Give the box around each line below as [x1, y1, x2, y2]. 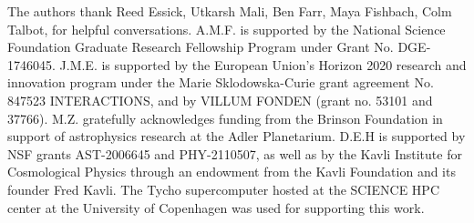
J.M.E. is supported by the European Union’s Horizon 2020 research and [59, 55, 467, 74]
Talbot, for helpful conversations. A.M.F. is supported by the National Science [7, 19, 446, 38]
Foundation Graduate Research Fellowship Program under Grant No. [7, 37, 394, 56]
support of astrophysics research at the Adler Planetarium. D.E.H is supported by [7, 127, 466, 146]
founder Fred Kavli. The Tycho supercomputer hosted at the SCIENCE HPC [7, 179, 439, 198]
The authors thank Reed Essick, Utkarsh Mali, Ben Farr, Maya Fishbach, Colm [7, 2, 452, 20]
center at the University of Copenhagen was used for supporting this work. [7, 198, 425, 217]
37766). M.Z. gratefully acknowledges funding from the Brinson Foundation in [7, 108, 443, 127]
